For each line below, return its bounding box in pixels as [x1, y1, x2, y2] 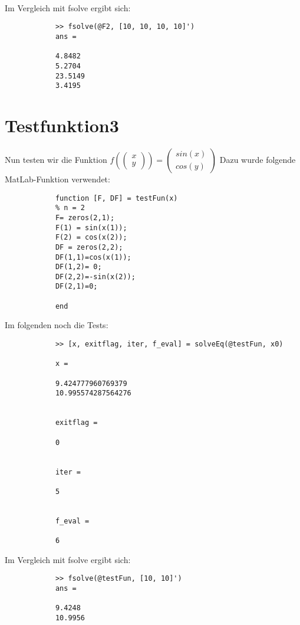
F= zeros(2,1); [55, 213, 115, 222]
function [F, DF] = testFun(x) [55, 194, 178, 202]
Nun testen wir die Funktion [5, 153, 107, 165]
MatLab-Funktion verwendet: [5, 172, 110, 185]
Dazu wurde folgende [219, 153, 296, 165]
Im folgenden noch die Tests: [5, 319, 108, 331]
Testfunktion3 [5, 113, 119, 138]
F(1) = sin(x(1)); [55, 223, 127, 232]
